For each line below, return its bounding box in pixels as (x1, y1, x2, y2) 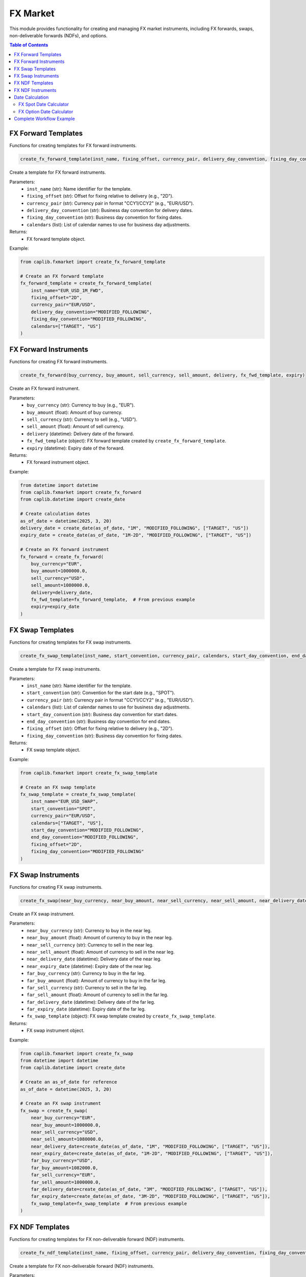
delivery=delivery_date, (31, 589, 93, 595)
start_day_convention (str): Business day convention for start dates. (27, 711, 178, 717)
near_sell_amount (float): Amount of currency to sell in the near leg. (27, 949, 175, 955)
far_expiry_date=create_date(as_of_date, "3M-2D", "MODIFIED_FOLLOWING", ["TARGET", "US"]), (31, 1193, 270, 1199)
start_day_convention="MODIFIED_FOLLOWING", (31, 827, 144, 833)
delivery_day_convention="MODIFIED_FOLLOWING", (31, 309, 152, 315)
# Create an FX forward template (20, 273, 104, 279)
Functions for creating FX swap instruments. (9, 884, 103, 890)
